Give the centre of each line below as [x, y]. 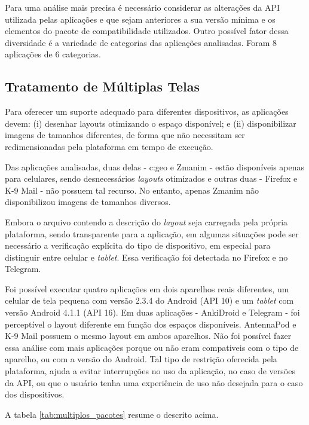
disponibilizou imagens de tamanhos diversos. [88, 202]
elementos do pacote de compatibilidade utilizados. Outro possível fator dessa [147, 31]
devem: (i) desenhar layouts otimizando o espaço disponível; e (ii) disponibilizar [151, 123]
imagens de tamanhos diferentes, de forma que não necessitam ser [125, 135]
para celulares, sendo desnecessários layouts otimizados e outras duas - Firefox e [151, 178]
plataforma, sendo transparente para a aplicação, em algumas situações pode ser [152, 233]
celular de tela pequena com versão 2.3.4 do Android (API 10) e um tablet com [149, 300]
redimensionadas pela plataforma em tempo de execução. [109, 146]
